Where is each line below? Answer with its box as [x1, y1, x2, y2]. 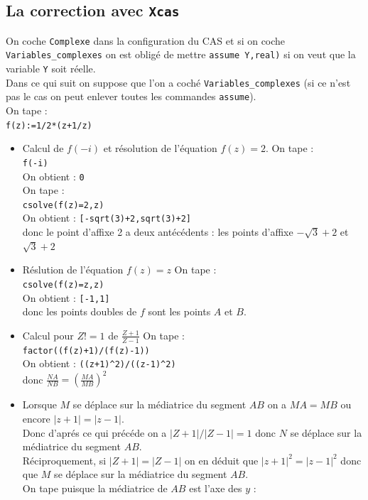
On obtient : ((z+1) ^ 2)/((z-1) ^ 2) [22, 356, 176, 371]
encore [22, 411, 50, 426]
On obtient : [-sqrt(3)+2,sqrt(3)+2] [22, 210, 192, 225]
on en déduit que [185, 452, 259, 467]
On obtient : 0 [22, 168, 85, 183]
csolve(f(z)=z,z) [22, 279, 104, 290]
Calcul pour [22, 327, 74, 342]
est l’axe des [189, 481, 242, 496]
